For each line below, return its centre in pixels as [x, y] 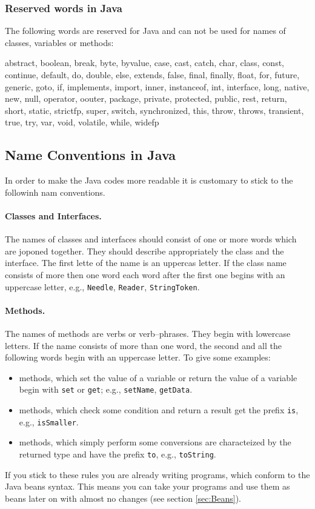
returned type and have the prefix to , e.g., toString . [118, 454]
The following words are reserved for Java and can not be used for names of [145, 31]
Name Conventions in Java [91, 155]
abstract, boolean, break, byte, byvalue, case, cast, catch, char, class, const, [144, 63]
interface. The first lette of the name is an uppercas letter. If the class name [146, 263]
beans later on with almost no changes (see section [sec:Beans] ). [123, 498]
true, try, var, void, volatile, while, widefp [82, 122]
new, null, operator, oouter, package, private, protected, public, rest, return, [146, 98]
